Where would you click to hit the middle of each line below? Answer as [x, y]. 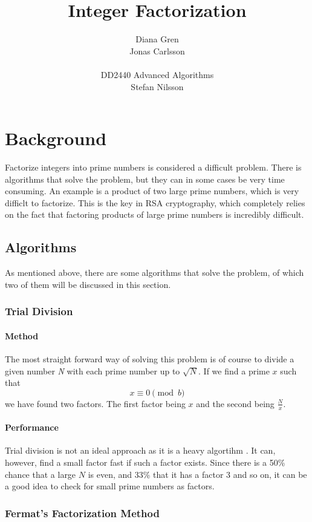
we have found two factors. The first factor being [95, 403]
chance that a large [41, 474]
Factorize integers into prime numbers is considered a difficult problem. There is [153, 167]
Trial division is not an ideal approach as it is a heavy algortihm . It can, [140, 450]
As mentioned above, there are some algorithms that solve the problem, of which [154, 272]
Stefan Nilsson [157, 86]
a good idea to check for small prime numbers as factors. [110, 486]
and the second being [235, 403]
